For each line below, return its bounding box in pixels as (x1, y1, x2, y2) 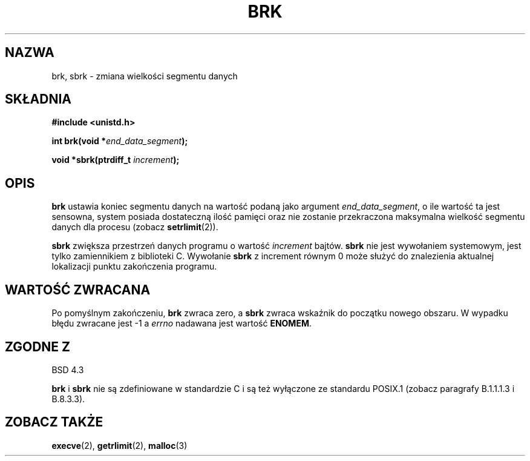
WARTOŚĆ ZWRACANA (5, 282, 151, 297)
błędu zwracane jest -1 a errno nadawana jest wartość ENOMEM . (51, 318, 312, 329)
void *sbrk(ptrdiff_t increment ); (51, 154, 180, 165)
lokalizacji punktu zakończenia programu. (51, 261, 217, 272)
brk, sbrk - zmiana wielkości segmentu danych (51, 70, 238, 81)
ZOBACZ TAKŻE (5, 414, 103, 430)
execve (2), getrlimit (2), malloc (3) (51, 440, 188, 451)
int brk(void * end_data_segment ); (51, 136, 188, 147)
